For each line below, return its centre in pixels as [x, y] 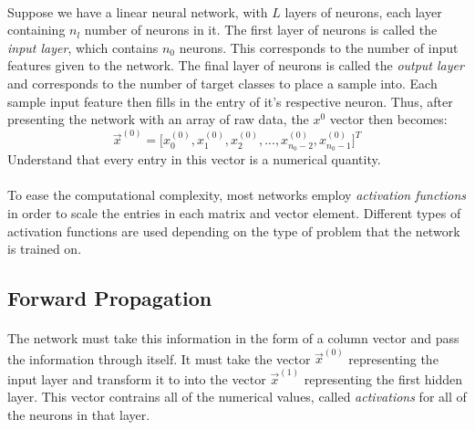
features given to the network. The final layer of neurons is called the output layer [236, 65]
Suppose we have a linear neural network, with [138, 11]
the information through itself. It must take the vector [159, 358]
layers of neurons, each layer [363, 11]
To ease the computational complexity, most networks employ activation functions [237, 195]
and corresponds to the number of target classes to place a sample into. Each [222, 83]
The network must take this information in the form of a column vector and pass [233, 338]
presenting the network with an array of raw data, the [158, 119]
